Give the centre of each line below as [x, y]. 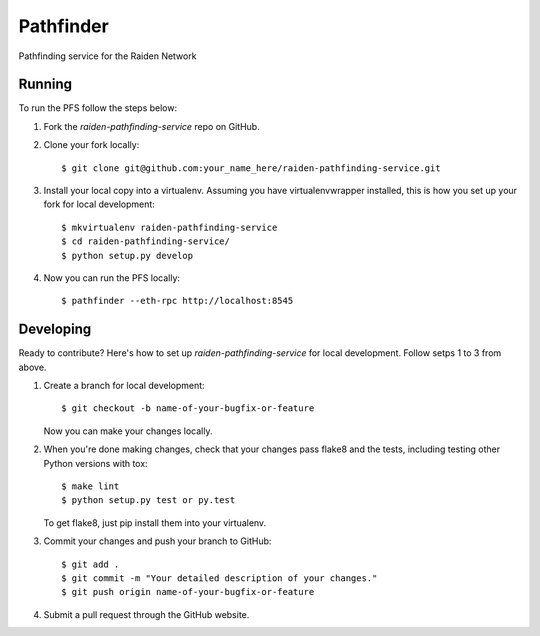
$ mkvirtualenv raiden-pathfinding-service [169, 227]
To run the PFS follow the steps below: [98, 108]
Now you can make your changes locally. [128, 431]
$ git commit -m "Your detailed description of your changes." [219, 578]
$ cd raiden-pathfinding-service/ [145, 241]
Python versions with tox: [96, 463]
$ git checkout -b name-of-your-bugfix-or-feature [188, 408]
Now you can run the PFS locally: [111, 277]
